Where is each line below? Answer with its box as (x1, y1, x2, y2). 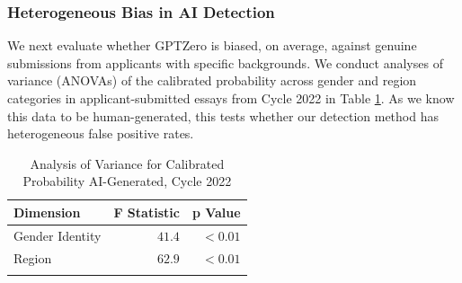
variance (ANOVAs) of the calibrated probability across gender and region (7, 71, 417, 90)
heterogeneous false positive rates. (7, 124, 194, 143)
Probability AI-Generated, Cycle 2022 (22, 172, 232, 190)
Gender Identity (13, 226, 102, 244)
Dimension (13, 202, 81, 221)
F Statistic (113, 202, 180, 221)
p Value (191, 202, 241, 221)
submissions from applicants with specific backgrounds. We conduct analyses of (7, 53, 443, 72)
